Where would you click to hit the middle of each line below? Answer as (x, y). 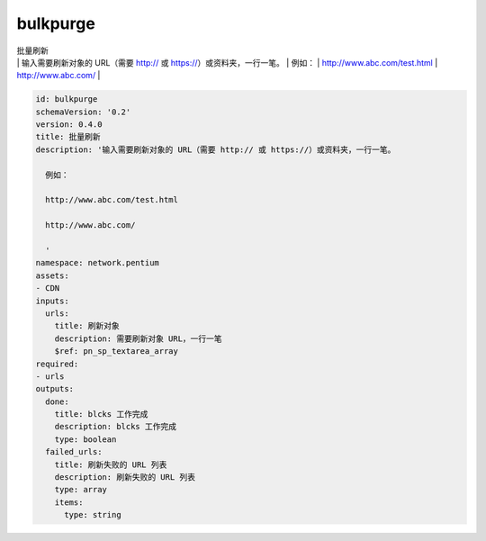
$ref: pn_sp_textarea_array (117, 352)
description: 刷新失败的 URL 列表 (125, 478)
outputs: (55, 389)
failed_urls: (74, 452)
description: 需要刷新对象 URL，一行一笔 (138, 338)
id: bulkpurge (67, 99)
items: (69, 502)
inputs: (52, 301)
